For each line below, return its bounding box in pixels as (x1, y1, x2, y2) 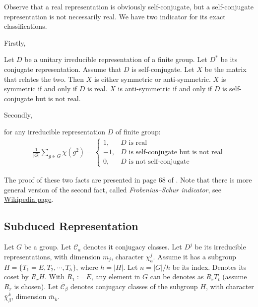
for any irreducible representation (4, 126, 106, 136)
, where (76, 261, 98, 272)
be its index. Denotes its (172, 261, 247, 272)
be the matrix (204, 63, 247, 74)
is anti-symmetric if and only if (118, 83, 212, 94)
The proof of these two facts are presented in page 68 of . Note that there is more (4, 175, 252, 185)
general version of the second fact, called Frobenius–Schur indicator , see (4, 184, 221, 194)
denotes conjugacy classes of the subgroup (70, 281, 198, 291)
